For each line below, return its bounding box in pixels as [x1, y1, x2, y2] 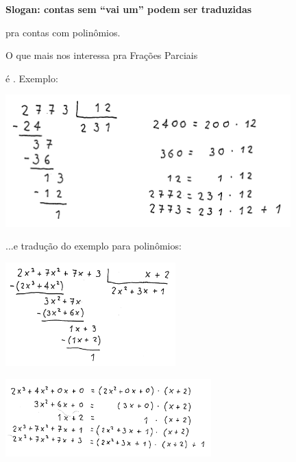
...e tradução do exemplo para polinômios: [5, 239, 182, 253]
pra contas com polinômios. [5, 25, 121, 39]
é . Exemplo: [5, 71, 58, 85]
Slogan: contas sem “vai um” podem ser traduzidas [5, 2, 252, 16]
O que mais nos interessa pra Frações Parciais [5, 48, 198, 62]
